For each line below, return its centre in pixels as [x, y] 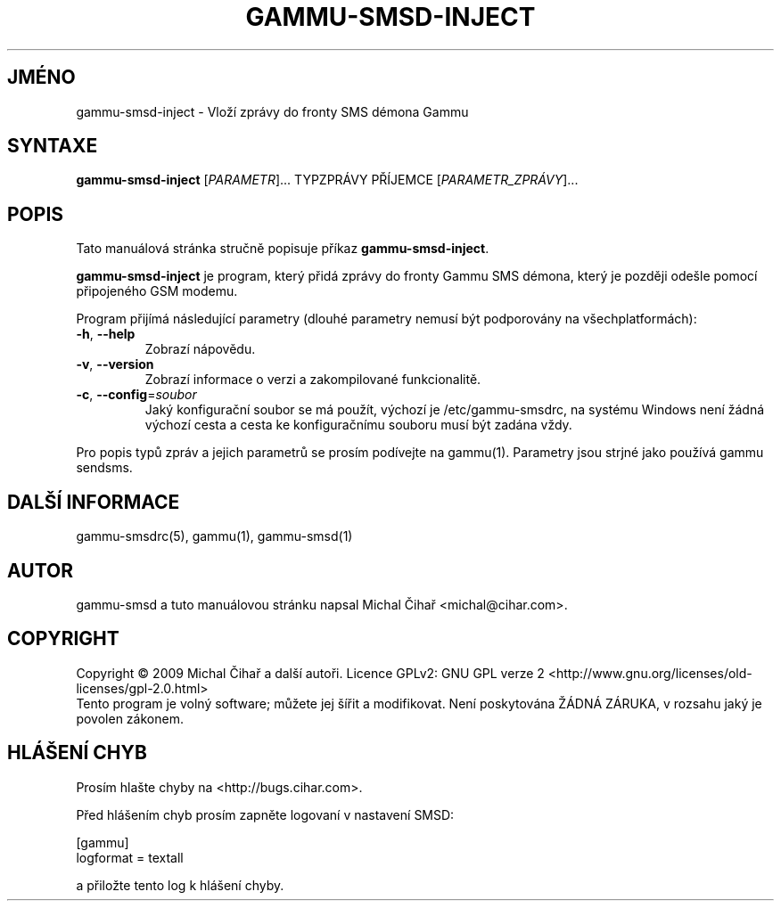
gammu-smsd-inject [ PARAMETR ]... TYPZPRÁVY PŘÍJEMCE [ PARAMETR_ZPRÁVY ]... [327, 180]
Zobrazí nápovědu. [200, 349]
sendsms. [104, 468]
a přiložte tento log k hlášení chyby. [180, 885]
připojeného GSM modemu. [157, 291]
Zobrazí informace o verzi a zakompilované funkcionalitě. [313, 380]
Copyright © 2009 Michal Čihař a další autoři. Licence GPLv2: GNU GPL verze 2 [310, 673]
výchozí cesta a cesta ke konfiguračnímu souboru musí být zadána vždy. [358, 425]
